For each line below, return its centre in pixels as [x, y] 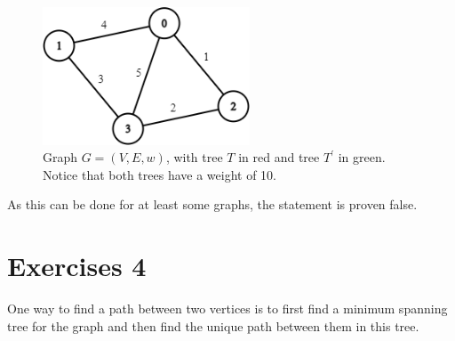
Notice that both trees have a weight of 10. [160, 174]
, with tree [194, 157]
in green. [362, 157]
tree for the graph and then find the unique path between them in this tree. [213, 325]
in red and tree [279, 157]
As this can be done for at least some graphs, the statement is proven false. [212, 204]
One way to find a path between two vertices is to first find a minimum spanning [227, 309]
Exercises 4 [77, 266]
